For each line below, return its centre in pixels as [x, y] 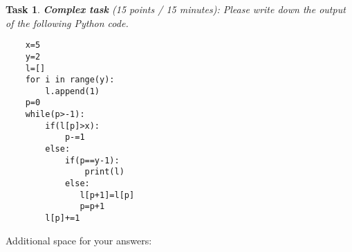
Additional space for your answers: [79, 240]
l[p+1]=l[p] [107, 195]
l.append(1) [73, 91]
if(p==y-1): [92, 160]
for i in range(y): [70, 80]
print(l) [104, 172]
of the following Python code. [67, 22]
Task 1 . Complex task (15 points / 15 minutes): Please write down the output [176, 9]
